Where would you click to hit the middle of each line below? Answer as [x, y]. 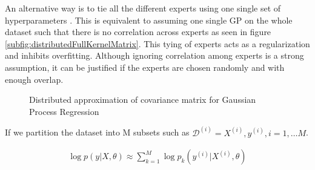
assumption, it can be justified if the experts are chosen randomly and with [145, 67]
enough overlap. [34, 79]
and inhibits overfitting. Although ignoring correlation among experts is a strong [154, 55]
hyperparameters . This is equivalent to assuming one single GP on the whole [149, 20]
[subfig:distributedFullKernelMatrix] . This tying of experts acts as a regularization [157, 43]
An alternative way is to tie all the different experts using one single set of [143, 8]
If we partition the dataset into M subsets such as [97, 132]
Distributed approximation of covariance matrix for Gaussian [143, 100]
